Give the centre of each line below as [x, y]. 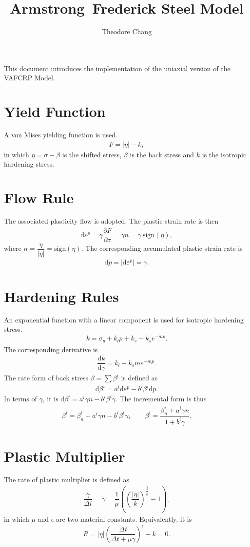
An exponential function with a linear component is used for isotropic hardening [124, 319]
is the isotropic [224, 154]
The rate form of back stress [46, 378]
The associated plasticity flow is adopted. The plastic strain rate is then [111, 220]
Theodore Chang [127, 31]
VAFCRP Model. [29, 78]
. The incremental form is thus [161, 399]
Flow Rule [39, 198]
